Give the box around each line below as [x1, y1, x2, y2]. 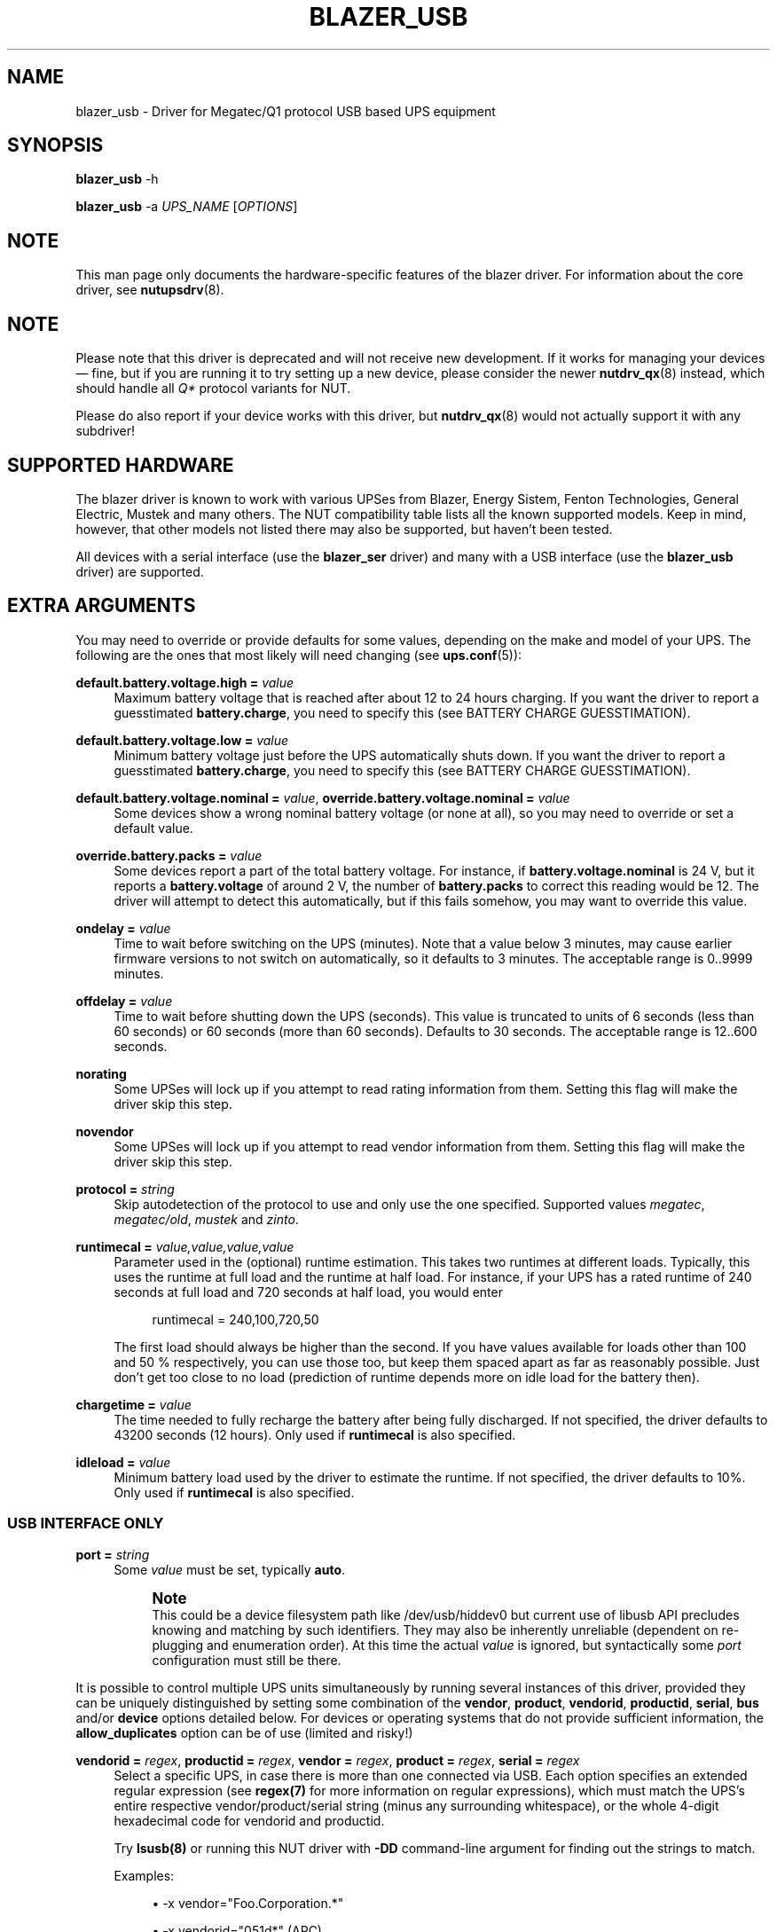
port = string [75, 1546, 150, 1562]
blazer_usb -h [75, 171, 159, 187]
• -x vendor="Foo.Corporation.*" [152, 1895, 344, 1911]
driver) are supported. [75, 563, 204, 579]
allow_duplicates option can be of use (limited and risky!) [75, 1724, 413, 1740]
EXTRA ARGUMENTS [7, 594, 196, 617]
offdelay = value [75, 993, 173, 1009]
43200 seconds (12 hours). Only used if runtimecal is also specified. [114, 1426, 516, 1442]
